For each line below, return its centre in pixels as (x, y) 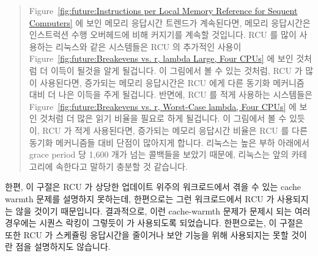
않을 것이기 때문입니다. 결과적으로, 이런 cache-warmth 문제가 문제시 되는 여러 (163, 210)
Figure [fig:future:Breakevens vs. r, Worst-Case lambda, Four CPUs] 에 (163, 106)
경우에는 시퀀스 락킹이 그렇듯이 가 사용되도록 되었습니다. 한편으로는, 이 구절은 (154, 223)
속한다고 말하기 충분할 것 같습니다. (122, 166)
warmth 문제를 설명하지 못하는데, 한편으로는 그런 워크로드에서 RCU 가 (140, 198)
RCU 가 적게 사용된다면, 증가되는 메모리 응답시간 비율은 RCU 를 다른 (175, 130)
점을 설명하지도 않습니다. (63, 247)
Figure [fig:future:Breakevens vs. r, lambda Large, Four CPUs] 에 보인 (161, 58)
